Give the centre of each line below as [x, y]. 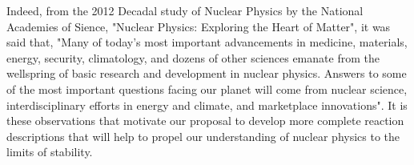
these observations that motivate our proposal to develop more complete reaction [205, 121]
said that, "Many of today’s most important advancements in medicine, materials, [207, 42]
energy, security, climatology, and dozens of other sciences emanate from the [193, 57]
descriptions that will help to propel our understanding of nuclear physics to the [203, 136]
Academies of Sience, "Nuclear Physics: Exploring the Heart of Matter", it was [199, 26]
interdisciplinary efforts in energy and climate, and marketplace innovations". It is [207, 105]
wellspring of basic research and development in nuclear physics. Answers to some [207, 73]
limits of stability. [50, 152]
